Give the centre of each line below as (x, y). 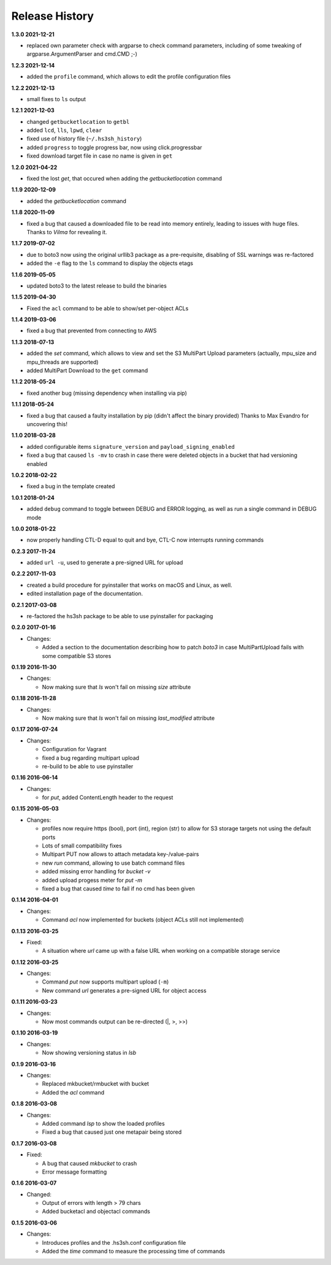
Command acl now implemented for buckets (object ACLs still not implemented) (143, 920)
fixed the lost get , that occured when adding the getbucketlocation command (124, 178)
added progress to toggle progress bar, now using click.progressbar (114, 147)
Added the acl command (73, 1092)
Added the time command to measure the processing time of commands (134, 1252)
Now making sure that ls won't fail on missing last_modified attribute (128, 718)
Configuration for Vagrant (74, 749)
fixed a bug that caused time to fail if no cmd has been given (119, 889)
